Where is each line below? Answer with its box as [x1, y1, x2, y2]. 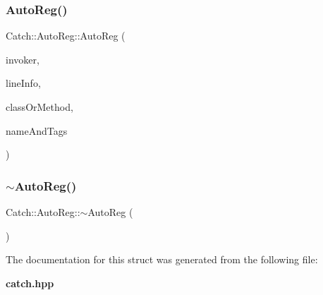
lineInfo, [6, 76, 41, 90]
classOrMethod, [6, 100, 73, 114]
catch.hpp [6, 275, 54, 290]
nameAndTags [6, 123, 68, 138]
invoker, [6, 52, 39, 66]
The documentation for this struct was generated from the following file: [6, 252, 318, 267]
